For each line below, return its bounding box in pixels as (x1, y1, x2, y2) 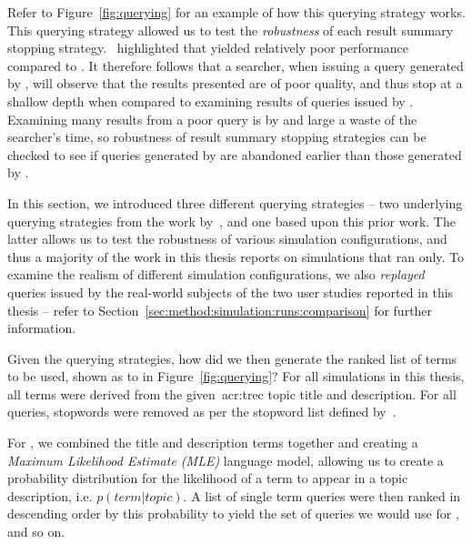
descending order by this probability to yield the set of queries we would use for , (7, 504, 459, 523)
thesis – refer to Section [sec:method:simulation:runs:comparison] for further (7, 300, 433, 319)
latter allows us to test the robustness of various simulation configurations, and (7, 229, 447, 248)
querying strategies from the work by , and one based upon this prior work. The (7, 211, 456, 230)
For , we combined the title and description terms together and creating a (7, 433, 418, 452)
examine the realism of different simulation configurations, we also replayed (7, 265, 425, 284)
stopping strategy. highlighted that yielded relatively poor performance (7, 38, 409, 57)
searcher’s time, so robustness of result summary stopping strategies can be (7, 127, 427, 146)
